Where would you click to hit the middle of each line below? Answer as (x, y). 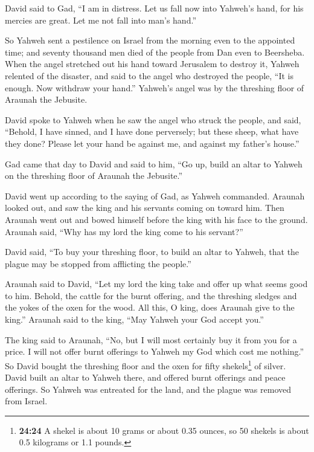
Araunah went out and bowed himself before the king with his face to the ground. (156, 219)
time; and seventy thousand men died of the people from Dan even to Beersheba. (155, 52)
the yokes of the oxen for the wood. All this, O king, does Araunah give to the (150, 307)
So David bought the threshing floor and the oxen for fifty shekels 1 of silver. (146, 364)
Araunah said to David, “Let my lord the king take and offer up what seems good (156, 284)
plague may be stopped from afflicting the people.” (98, 263)
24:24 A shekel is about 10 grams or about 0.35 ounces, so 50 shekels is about (164, 430)
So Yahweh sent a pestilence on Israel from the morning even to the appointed (150, 40)
